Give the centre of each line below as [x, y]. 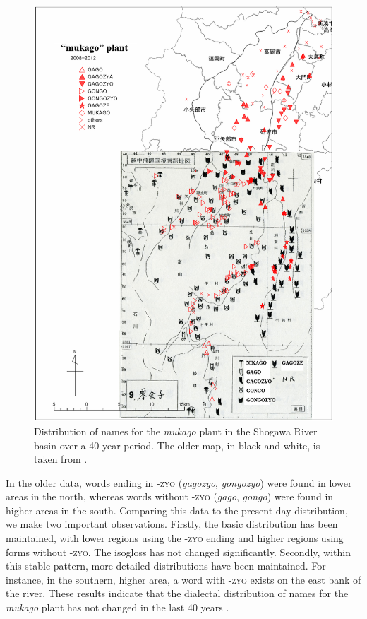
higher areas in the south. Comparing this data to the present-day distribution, [177, 510]
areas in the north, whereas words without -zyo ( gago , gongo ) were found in [170, 496]
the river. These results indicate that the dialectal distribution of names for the [177, 593]
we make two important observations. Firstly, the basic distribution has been [172, 524]
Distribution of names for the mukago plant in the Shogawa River [176, 431]
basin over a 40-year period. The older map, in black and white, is [177, 445]
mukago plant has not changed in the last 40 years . [118, 607]
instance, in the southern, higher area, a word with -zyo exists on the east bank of [183, 579]
